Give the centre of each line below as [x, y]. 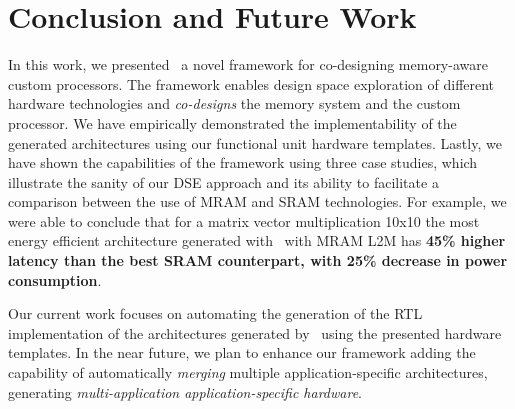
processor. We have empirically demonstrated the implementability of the [232, 122]
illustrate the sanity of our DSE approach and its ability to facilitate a [223, 181]
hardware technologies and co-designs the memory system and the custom [234, 103]
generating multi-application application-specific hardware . [185, 391]
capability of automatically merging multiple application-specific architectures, [248, 372]
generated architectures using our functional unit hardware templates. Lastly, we [255, 142]
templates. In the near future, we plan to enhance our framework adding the [242, 352]
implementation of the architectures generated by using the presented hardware [255, 332]
